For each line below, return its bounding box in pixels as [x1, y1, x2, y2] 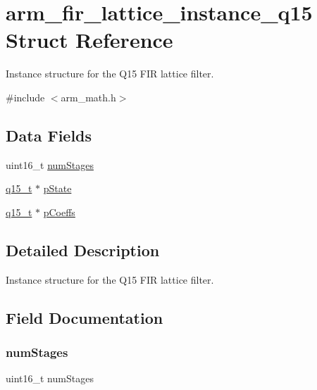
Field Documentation [6, 306, 163, 328]
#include [6, 89, 45, 104]
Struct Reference [6, 25, 173, 54]
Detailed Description [6, 239, 160, 260]
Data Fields [6, 124, 92, 146]
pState [43, 181, 72, 196]
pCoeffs [43, 204, 75, 219]
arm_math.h [61, 89, 116, 104]
